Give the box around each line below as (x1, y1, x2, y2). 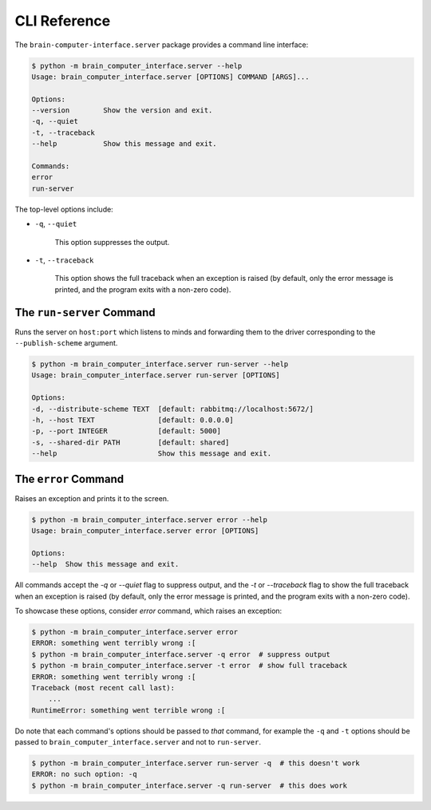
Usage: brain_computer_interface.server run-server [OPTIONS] (31, 371, 280, 380)
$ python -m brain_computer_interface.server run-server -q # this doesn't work (31, 759, 361, 768)
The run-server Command (14, 306, 156, 319)
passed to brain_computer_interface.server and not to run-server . (14, 737, 261, 747)
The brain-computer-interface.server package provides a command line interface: (14, 40, 309, 49)
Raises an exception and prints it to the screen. (14, 493, 169, 503)
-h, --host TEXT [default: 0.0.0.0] (31, 416, 235, 425)
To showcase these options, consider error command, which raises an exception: (14, 606, 283, 615)
